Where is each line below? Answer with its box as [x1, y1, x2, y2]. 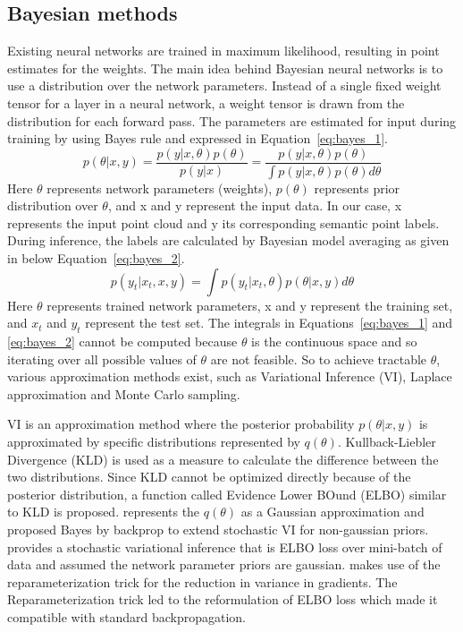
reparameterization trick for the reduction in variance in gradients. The [7, 572, 398, 591]
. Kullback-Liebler [337, 432, 436, 450]
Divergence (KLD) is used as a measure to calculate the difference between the [7, 449, 439, 468]
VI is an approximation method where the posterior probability [7, 414, 355, 433]
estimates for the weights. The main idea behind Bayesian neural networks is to [7, 58, 443, 77]
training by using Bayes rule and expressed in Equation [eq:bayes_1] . [7, 129, 389, 148]
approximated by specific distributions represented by [7, 432, 300, 450]
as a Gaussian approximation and [240, 502, 425, 521]
